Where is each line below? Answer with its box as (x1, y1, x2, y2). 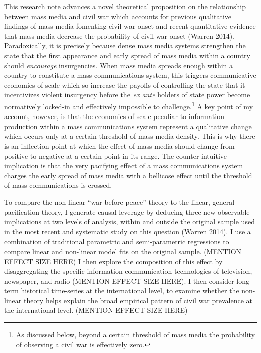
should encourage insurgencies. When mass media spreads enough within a (4, 60, 233, 70)
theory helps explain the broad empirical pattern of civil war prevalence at (23, 295, 253, 305)
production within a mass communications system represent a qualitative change (4, 121, 252, 131)
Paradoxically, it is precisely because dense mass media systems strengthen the (4, 40, 246, 51)
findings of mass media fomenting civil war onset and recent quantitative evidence (4, 21, 256, 31)
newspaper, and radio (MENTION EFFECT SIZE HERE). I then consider (4, 275, 234, 286)
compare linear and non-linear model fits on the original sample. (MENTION (4, 246, 242, 256)
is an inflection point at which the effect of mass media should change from (4, 140, 235, 151)
